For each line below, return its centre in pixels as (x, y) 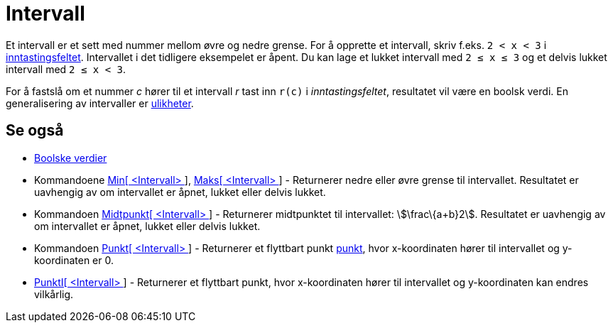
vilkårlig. (54, 294)
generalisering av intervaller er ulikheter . (100, 103)
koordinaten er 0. (74, 260)
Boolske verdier (71, 158)
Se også (35, 131)
